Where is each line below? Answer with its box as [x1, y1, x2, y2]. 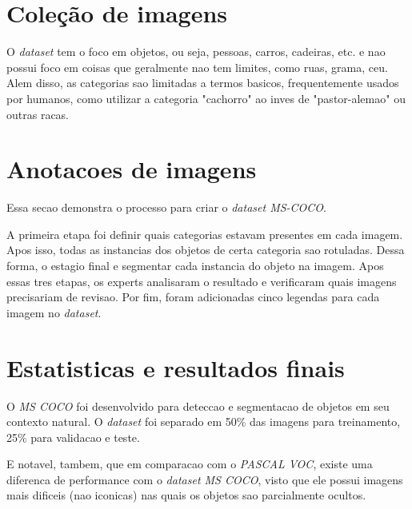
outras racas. [6, 105, 70, 122]
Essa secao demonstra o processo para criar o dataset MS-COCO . [6, 199, 327, 216]
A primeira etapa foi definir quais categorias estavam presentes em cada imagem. [6, 225, 403, 242]
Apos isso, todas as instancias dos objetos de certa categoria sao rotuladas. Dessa [6, 241, 405, 258]
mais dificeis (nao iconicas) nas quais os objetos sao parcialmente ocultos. [6, 487, 366, 503]
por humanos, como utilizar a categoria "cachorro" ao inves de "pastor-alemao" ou [6, 89, 406, 106]
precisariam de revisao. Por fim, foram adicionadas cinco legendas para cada [6, 288, 380, 305]
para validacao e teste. [30, 428, 140, 445]
